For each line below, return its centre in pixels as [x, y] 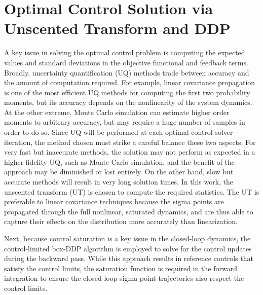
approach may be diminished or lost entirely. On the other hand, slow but [119, 172]
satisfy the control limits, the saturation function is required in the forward [121, 268]
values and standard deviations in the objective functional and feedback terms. [126, 62]
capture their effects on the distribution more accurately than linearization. [121, 221]
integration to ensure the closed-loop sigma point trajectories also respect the [124, 278]
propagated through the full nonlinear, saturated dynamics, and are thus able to [129, 211]
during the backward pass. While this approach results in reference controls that [129, 258]
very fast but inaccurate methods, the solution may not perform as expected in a [130, 152]
